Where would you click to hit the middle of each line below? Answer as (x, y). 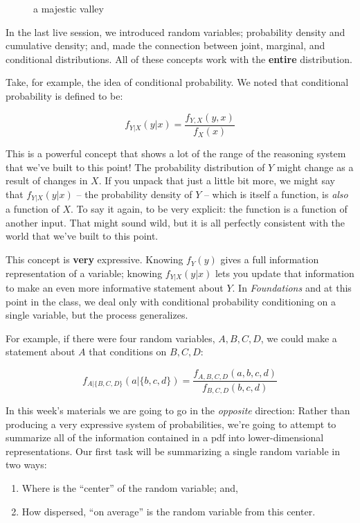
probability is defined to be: (64, 95)
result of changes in (47, 180)
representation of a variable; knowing (84, 273)
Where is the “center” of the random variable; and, (130, 487)
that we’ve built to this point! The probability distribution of (135, 167)
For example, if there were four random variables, (110, 338)
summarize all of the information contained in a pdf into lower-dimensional (165, 437)
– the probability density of (134, 194)
